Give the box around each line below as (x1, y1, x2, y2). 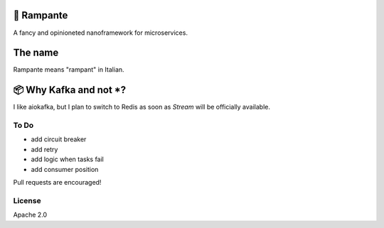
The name (13, 47, 59, 59)
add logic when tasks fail (31, 155, 105, 163)
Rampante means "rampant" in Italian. (13, 65, 124, 74)
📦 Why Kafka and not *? (13, 84, 127, 96)
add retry (31, 145, 58, 153)
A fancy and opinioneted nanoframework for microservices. (13, 28, 188, 37)
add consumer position (31, 165, 99, 173)
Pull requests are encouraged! (13, 178, 102, 187)
